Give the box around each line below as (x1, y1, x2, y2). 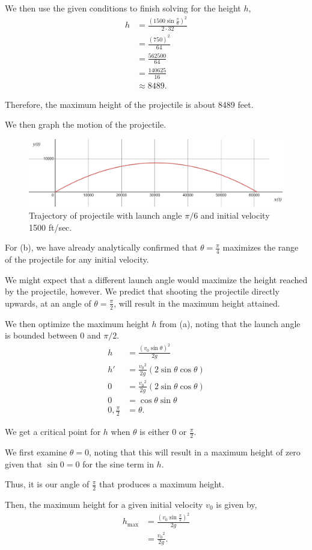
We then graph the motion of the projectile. (5, 118, 167, 131)
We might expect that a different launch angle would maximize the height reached (5, 273, 308, 286)
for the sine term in (82, 457, 154, 470)
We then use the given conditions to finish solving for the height (5, 2, 241, 14)
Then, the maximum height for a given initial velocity (5, 498, 203, 510)
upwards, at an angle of (5, 296, 91, 309)
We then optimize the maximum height (5, 317, 149, 330)
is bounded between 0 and (5, 329, 101, 342)
